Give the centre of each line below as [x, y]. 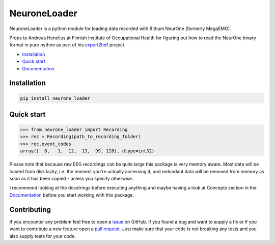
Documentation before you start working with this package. [72, 195]
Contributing [30, 210]
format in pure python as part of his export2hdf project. [67, 45]
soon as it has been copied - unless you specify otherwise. [71, 179]
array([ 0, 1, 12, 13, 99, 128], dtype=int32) [87, 151]
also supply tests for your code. [43, 236]
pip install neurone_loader [55, 98]
